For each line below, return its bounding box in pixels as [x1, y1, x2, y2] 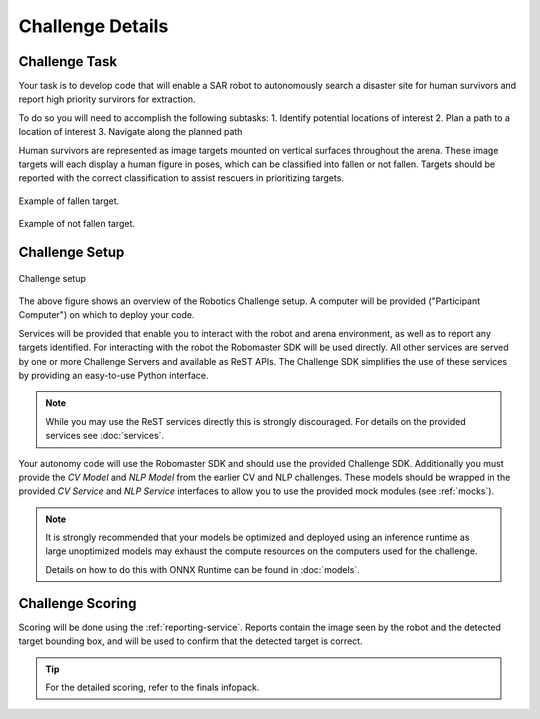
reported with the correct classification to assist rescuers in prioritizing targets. [18, 172, 345, 184]
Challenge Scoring [18, 595, 137, 612]
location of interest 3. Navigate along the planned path [18, 126, 243, 138]
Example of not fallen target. [18, 218, 135, 230]
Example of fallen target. [18, 195, 120, 207]
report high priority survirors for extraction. [18, 93, 196, 105]
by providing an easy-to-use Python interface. [18, 369, 209, 381]
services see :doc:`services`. [45, 430, 165, 442]
